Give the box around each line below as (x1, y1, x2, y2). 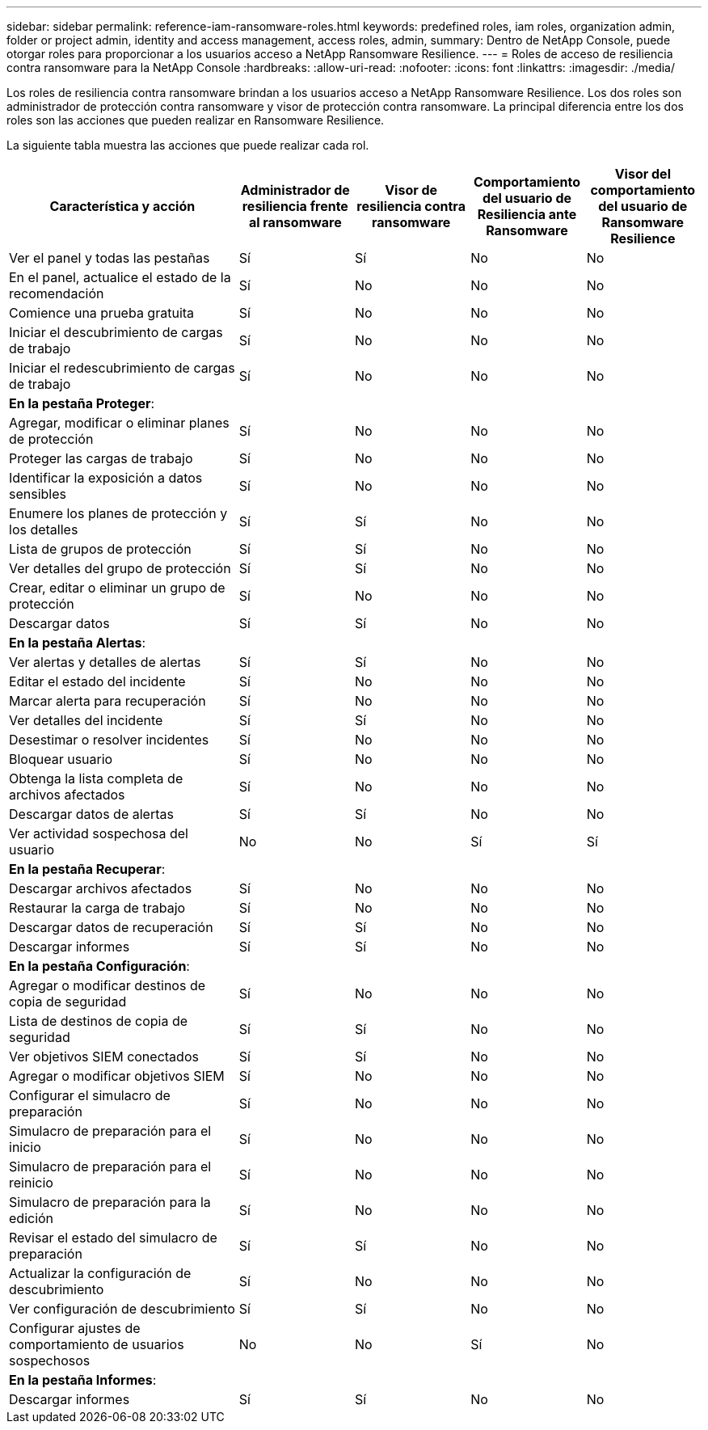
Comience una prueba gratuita (9, 305, 195, 321)
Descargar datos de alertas (9, 806, 174, 822)
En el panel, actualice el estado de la (9, 269, 231, 285)
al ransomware (248, 214, 342, 230)
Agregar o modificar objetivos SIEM (9, 1068, 225, 1084)
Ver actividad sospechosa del (9, 825, 188, 842)
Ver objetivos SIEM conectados (9, 1048, 199, 1065)
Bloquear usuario (9, 751, 113, 767)
